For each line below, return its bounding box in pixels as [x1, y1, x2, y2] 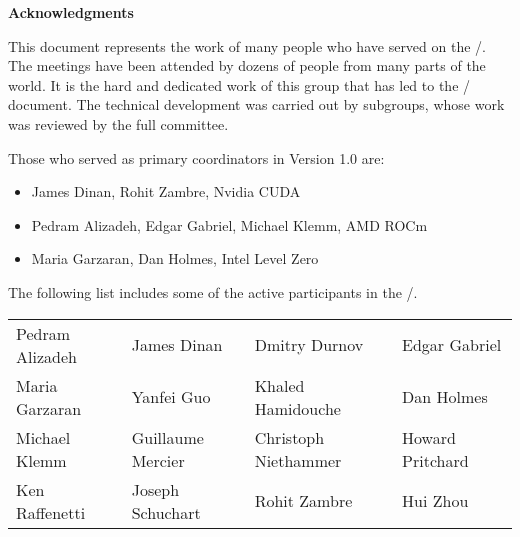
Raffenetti [16, 500, 86, 524]
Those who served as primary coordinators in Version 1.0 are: [8, 147, 385, 168]
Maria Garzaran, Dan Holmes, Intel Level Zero [31, 248, 319, 269]
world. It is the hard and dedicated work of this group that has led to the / [8, 74, 471, 95]
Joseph [131, 477, 180, 501]
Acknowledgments [8, 2, 134, 22]
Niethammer [254, 448, 342, 472]
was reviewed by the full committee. [8, 113, 229, 134]
